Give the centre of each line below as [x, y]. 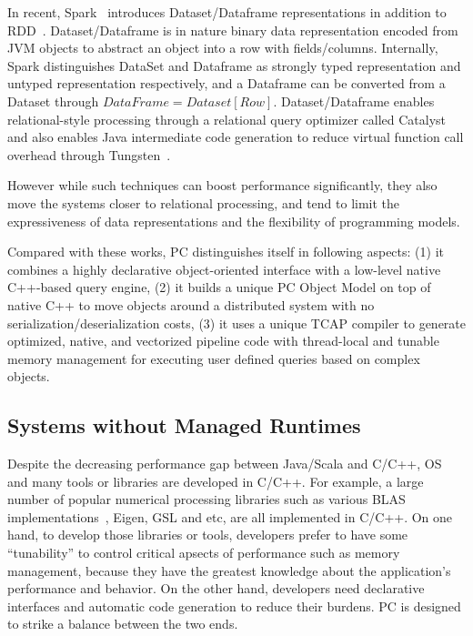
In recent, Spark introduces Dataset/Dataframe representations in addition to [227, 12]
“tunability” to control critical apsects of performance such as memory [204, 553]
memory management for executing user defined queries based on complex [214, 358]
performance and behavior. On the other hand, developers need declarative [216, 588]
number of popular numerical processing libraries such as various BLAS [206, 499]
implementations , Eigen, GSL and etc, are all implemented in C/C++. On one [230, 516]
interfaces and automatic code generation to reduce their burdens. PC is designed [234, 606]
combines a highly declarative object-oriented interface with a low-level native [224, 269]
